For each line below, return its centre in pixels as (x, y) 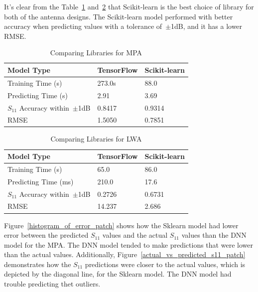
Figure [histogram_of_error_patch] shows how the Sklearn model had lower (121, 225)
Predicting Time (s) (38, 95)
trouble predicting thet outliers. (52, 284)
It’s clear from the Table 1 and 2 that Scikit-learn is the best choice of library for (129, 6)
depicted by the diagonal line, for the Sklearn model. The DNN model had (118, 274)
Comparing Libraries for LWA (96, 139)
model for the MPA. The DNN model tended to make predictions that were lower (129, 244)
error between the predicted (46, 235)
